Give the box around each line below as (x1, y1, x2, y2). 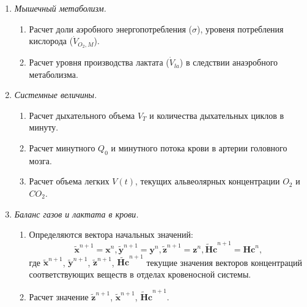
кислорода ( (29, 34, 73, 47)
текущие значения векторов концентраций (146, 256, 302, 268)
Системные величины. (14, 88, 97, 101)
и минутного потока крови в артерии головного (111, 142, 287, 154)
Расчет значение (29, 290, 89, 303)
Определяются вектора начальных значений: (29, 228, 193, 241)
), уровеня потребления (196, 22, 284, 35)
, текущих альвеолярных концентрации (135, 175, 280, 188)
